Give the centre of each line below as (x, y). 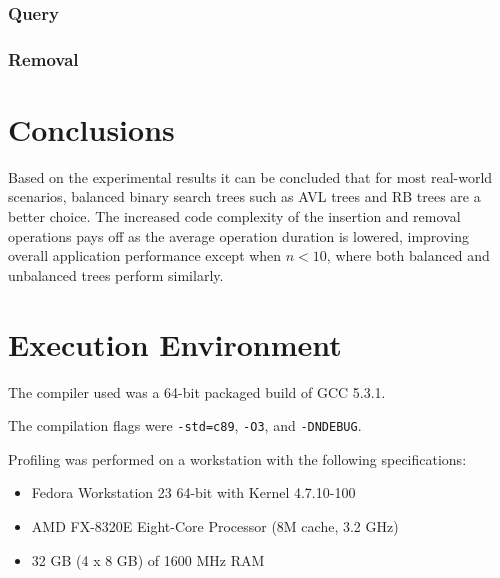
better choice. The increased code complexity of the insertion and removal (234, 216)
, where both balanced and (408, 255)
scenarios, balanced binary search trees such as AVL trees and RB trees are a (244, 196)
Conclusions (91, 128)
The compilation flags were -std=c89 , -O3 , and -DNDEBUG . (185, 425)
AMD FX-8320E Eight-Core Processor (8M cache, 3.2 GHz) (215, 525)
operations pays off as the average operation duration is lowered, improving (238, 235)
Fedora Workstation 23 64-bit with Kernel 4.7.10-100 (193, 492)
